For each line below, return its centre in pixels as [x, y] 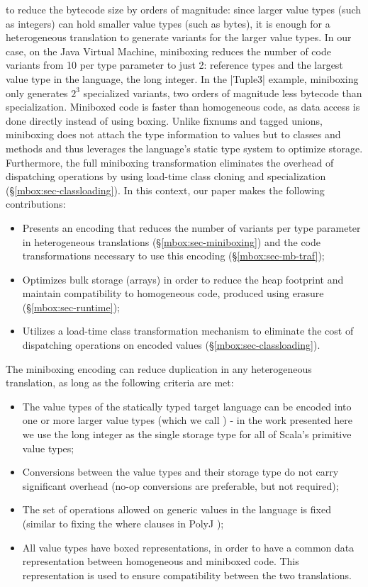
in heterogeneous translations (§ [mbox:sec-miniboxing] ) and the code [172, 241]
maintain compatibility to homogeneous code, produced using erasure [173, 293]
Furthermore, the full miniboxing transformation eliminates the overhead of [170, 162]
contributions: [36, 204]
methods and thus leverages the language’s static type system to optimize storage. [184, 148]
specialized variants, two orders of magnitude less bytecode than [223, 93]
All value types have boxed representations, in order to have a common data [188, 547]
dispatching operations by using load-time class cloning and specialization [166, 176]
